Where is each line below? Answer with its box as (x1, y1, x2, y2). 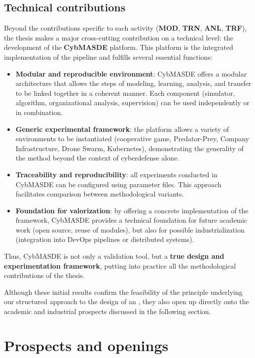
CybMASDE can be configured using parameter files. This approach (15, 179, 221, 189)
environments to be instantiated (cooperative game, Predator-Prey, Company (15, 133, 250, 144)
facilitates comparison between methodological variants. (15, 189, 184, 199)
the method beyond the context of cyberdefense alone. (15, 153, 180, 163)
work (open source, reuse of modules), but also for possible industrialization (15, 224, 245, 235)
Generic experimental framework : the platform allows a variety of (15, 123, 229, 134)
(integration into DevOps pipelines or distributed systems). (15, 234, 194, 244)
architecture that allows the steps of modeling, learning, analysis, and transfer (15, 78, 252, 88)
